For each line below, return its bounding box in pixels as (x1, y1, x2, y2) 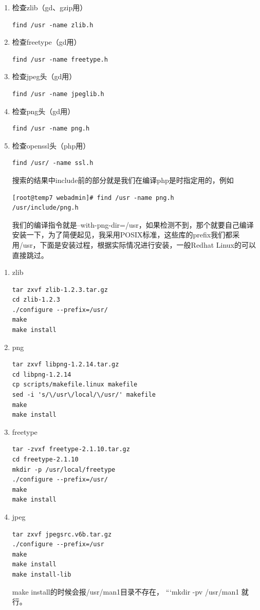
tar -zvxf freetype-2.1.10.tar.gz (12, 446, 130, 453)
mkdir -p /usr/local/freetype (12, 466, 116, 473)
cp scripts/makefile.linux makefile (12, 381, 138, 389)
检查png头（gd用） (12, 105, 75, 116)
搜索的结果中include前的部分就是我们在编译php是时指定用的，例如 (12, 174, 234, 185)
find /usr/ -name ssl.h (12, 159, 94, 167)
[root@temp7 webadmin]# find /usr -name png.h (12, 194, 174, 201)
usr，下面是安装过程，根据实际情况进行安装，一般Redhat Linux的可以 (23, 239, 256, 250)
